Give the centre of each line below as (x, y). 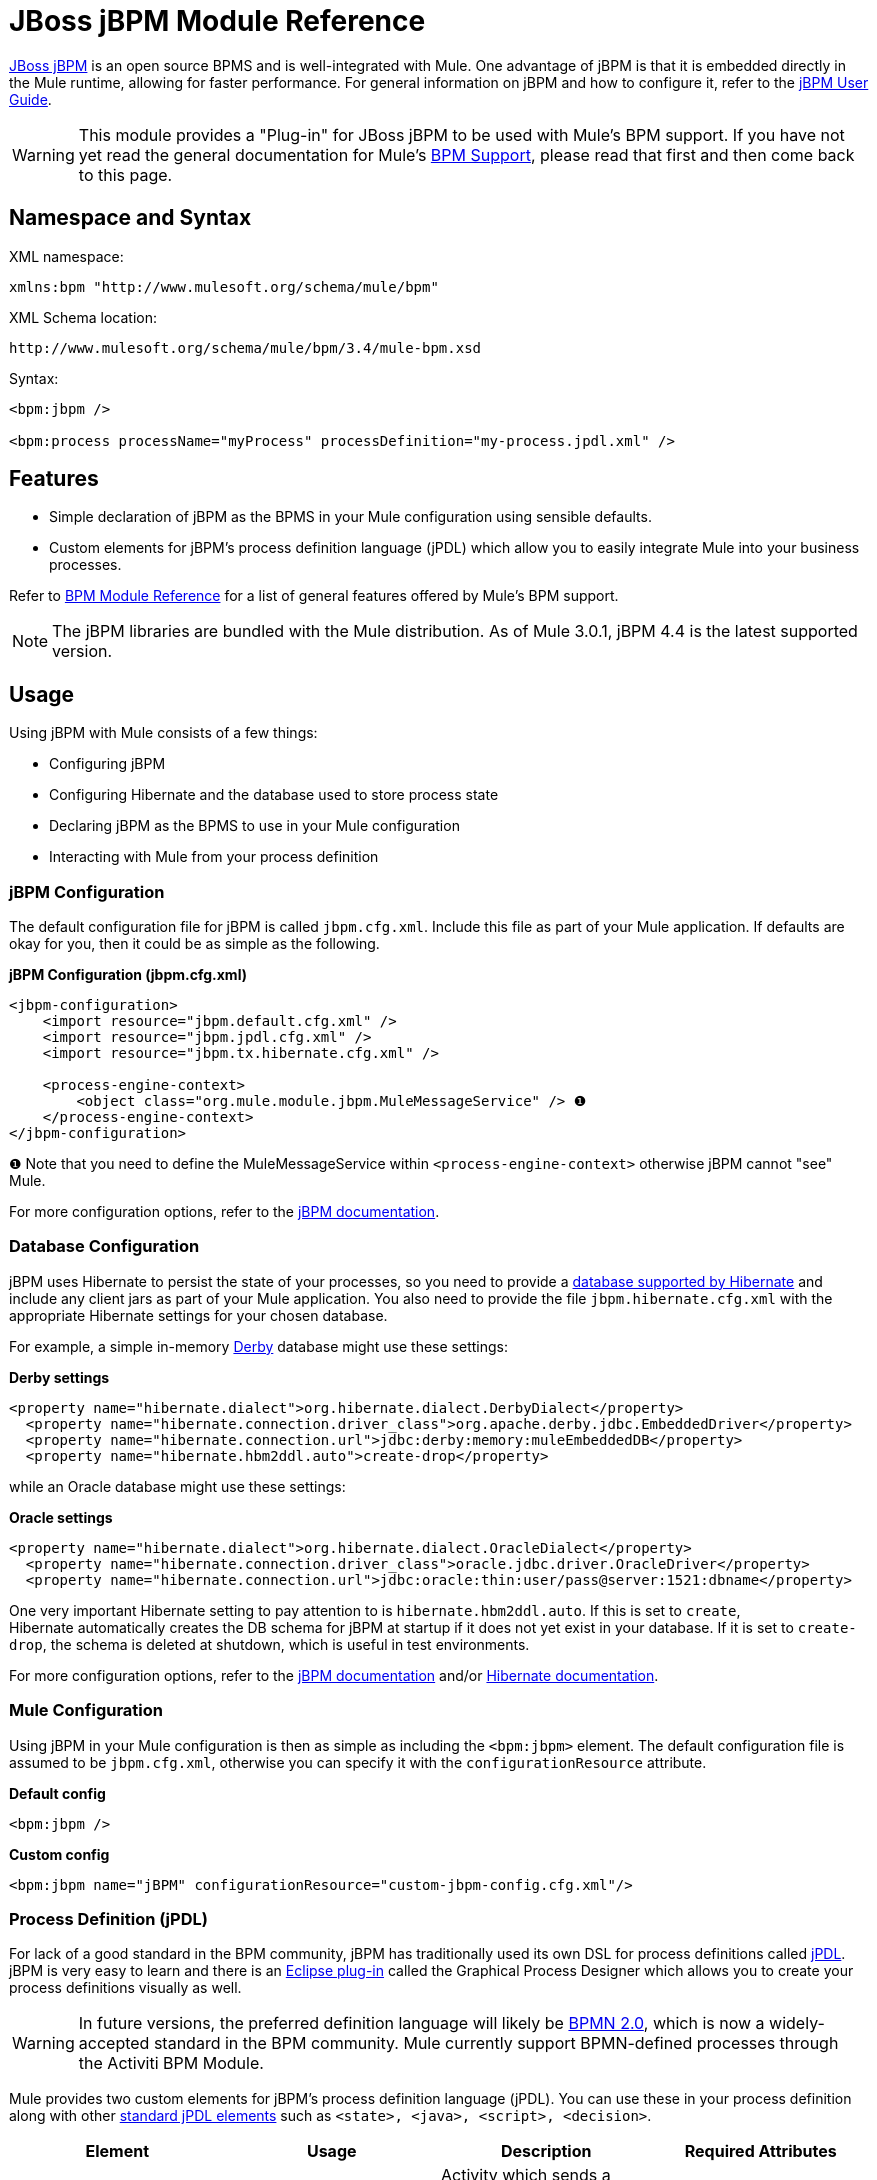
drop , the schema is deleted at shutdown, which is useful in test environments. (269, 1644)
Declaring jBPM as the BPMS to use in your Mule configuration (254, 826)
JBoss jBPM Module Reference (217, 21)
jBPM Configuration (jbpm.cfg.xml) (128, 975)
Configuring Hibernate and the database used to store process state (274, 795)
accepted (114, 2043)
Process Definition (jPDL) (108, 1918)
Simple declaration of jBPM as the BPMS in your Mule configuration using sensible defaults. (350, 517)
